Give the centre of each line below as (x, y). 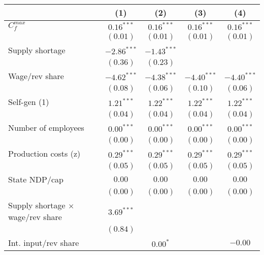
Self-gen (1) (29, 102)
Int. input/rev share (44, 243)
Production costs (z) (44, 153)
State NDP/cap (36, 179)
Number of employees (46, 128)
